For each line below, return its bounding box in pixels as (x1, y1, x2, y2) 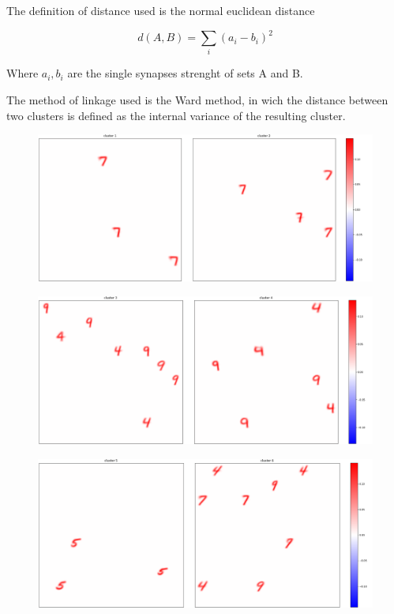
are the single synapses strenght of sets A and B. (67, 65, 303, 81)
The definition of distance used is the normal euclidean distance (6, 2, 315, 18)
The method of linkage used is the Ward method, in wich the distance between (6, 92, 388, 108)
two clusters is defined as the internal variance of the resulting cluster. (6, 107, 346, 123)
